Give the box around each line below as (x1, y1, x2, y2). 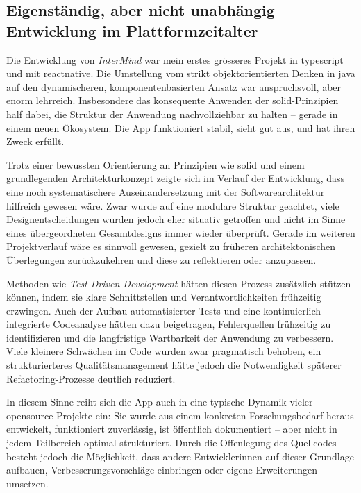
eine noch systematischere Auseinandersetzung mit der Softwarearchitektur (6, 184, 325, 199)
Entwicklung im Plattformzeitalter (6, 19, 258, 41)
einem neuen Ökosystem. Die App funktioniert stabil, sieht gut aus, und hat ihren (6, 120, 355, 135)
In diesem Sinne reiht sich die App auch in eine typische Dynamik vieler (6, 394, 313, 409)
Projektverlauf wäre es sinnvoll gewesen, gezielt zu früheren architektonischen (6, 239, 335, 253)
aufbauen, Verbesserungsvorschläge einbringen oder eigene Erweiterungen (6, 462, 318, 477)
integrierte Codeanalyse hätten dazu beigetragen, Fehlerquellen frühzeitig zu (6, 317, 331, 331)
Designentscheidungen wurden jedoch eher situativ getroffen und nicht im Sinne (6, 212, 346, 226)
